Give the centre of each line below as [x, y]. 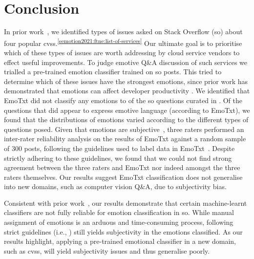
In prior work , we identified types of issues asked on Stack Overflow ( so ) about [123, 32]
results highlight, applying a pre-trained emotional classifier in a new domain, [120, 241]
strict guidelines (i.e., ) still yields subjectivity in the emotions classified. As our [123, 231]
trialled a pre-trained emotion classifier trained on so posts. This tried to [113, 72]
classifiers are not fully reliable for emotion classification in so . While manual [119, 212]
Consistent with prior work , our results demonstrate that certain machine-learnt [126, 203]
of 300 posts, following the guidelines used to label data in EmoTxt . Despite [119, 148]
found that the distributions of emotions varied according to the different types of [126, 119]
